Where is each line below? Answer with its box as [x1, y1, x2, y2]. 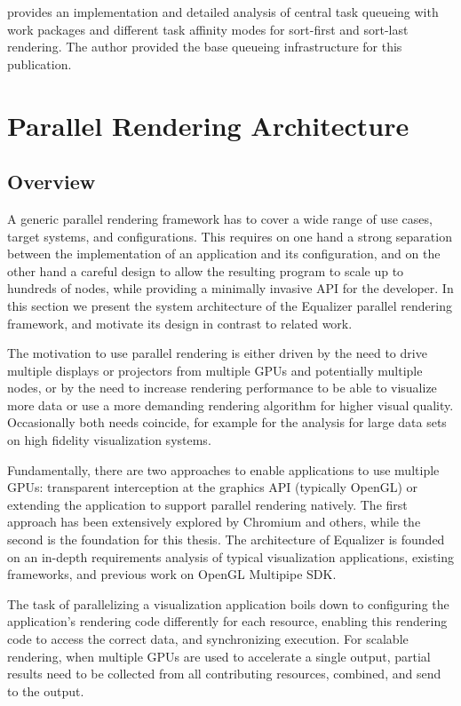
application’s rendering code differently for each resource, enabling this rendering [7, 612, 448, 631]
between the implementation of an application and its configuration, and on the [7, 244, 441, 263]
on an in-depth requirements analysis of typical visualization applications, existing [7, 547, 455, 566]
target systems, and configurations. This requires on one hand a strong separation [7, 226, 452, 245]
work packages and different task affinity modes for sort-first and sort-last [7, 20, 409, 38]
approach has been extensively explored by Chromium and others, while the [7, 512, 421, 531]
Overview [7, 168, 96, 195]
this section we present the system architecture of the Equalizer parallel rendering [7, 296, 452, 314]
